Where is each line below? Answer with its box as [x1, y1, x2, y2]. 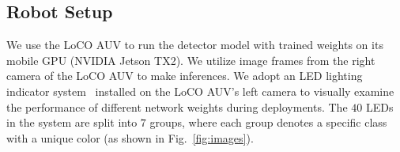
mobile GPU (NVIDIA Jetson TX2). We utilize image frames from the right [6, 51, 375, 68]
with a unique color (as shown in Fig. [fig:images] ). [6, 129, 254, 146]
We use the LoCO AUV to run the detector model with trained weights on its [6, 36, 383, 53]
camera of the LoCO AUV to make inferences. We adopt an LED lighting [6, 67, 363, 84]
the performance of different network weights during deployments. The [6, 98, 348, 115]
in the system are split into [6, 114, 138, 131]
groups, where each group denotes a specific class [149, 114, 387, 131]
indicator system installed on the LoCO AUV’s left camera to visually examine [6, 82, 394, 99]
